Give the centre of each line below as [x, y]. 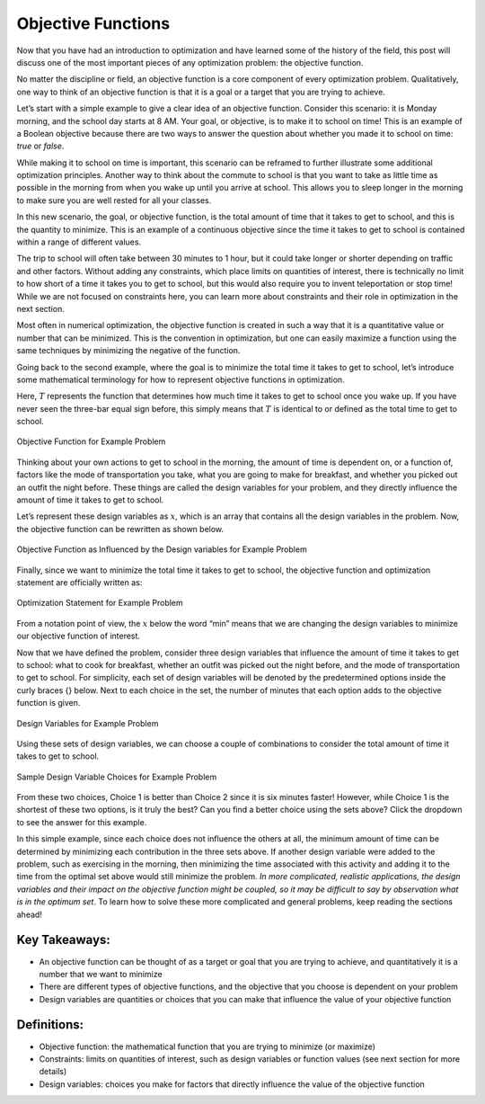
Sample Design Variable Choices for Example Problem [117, 777]
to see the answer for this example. [82, 822]
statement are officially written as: [79, 583]
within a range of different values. [79, 242]
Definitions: [50, 1025]
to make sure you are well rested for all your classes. [114, 200]
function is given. [48, 703]
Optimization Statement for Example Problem [100, 603]
